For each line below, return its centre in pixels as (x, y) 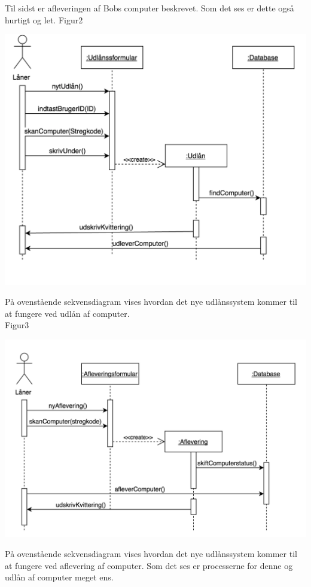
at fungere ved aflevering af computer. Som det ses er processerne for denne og (149, 565)
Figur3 (17, 325)
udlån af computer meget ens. (59, 577)
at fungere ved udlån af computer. (67, 313)
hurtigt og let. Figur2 (44, 19)
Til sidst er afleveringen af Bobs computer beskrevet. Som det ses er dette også (150, 8)
